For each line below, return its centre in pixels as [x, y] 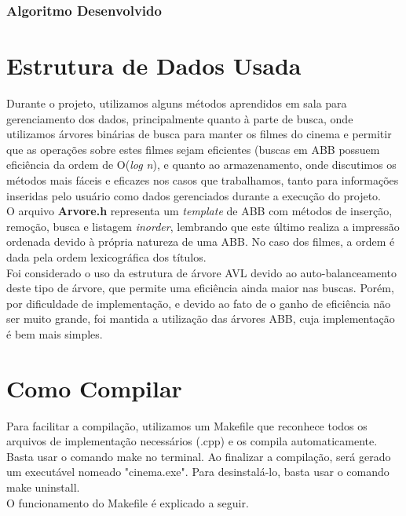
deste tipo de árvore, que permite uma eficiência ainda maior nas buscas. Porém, [200, 288]
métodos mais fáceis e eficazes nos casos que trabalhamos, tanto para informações [203, 179]
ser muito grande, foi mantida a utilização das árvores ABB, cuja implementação [201, 318]
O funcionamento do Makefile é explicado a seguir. [128, 502]
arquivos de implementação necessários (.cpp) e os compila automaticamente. [192, 441]
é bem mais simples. [55, 333]
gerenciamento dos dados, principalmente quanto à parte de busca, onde [180, 118]
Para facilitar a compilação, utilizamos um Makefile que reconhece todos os [187, 425]
